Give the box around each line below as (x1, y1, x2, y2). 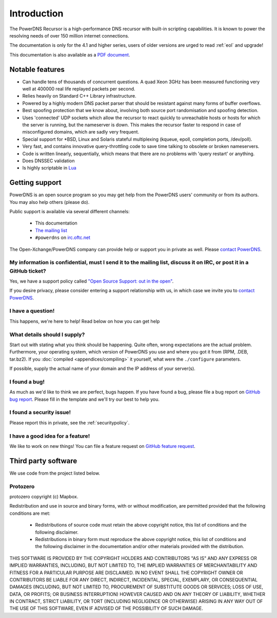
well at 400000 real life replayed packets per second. (22, 86, 135, 92)
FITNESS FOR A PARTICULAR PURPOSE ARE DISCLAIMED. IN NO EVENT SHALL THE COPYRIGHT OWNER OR (9, 569, 243, 575)
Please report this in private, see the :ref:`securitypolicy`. (9, 419, 130, 426)
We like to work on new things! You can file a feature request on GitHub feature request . (9, 443, 196, 449)
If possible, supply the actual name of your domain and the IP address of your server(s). (9, 365, 196, 372)
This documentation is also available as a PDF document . (9, 51, 130, 58)
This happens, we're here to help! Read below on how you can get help (9, 318, 160, 324)
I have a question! (9, 307, 55, 314)
